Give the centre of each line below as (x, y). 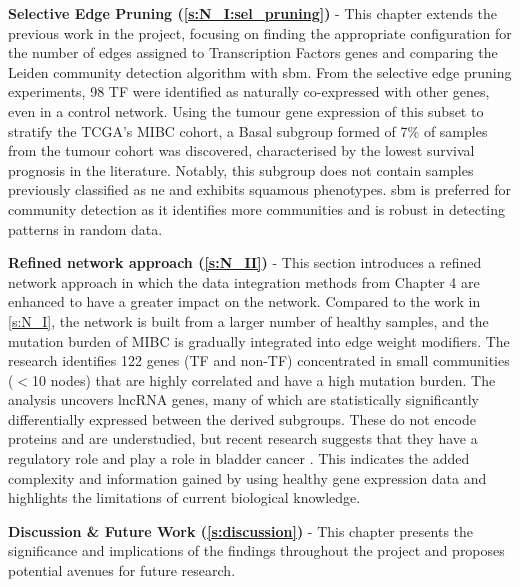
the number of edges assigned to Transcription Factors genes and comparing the (253, 52)
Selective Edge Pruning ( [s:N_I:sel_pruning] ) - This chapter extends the (253, 13)
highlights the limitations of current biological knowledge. (184, 497)
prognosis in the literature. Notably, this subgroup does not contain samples (241, 169)
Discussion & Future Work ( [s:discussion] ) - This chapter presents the (241, 530)
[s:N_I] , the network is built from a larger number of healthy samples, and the (248, 320)
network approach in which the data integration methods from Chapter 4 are (244, 281)
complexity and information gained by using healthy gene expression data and (247, 477)
